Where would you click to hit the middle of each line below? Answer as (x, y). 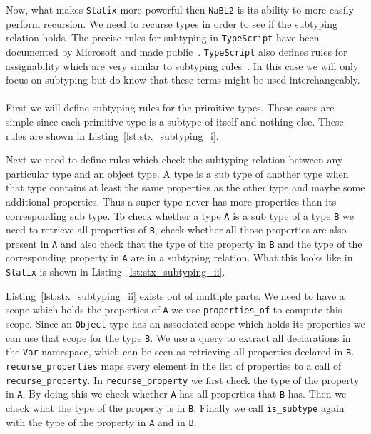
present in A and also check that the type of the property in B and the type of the (184, 243)
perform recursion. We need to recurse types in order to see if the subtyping (172, 23)
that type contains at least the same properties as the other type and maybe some (185, 187)
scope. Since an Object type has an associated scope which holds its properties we (185, 324)
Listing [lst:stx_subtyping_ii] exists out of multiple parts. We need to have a (175, 295)
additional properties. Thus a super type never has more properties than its (171, 201)
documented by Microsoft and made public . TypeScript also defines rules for (177, 51)
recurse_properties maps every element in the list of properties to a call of (174, 365)
